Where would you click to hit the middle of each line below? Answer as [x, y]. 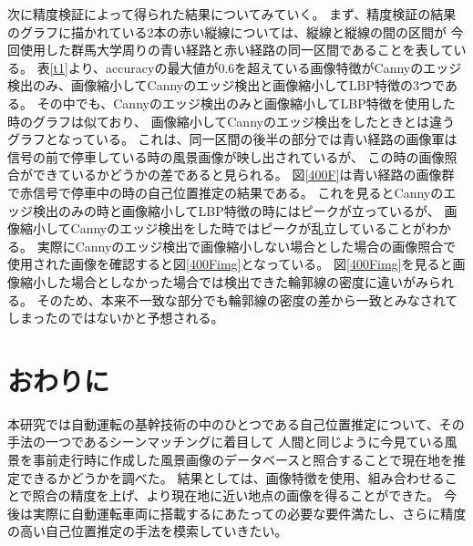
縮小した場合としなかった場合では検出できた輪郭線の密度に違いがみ [224, 281]
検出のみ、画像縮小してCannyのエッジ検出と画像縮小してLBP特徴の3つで [226, 85]
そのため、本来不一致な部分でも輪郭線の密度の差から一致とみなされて [247, 299]
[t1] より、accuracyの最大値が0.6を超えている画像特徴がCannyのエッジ [256, 67]
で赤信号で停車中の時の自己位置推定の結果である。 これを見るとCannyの [226, 192]
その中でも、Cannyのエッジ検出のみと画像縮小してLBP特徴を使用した [246, 103]
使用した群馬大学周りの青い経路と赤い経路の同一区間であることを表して [236, 50]
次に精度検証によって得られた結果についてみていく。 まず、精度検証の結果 [232, 14]
